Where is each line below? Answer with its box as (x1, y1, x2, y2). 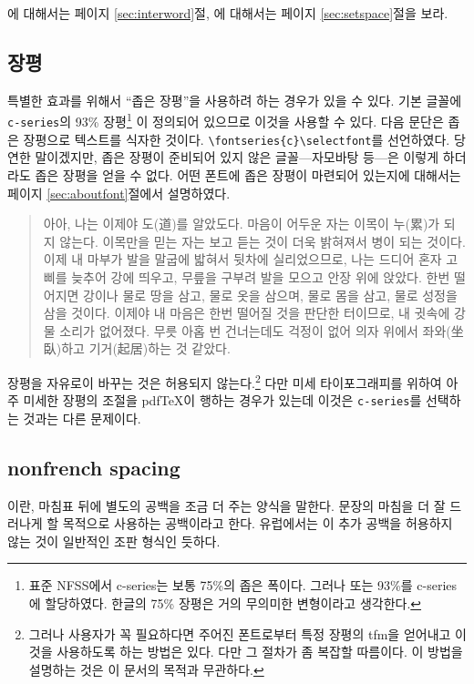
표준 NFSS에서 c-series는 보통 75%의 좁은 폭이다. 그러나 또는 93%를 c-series (28, 576, 458, 595)
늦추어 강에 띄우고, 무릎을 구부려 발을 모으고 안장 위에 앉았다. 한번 (71, 267, 450, 286)
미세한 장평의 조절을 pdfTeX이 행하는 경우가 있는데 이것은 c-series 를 (23, 391, 422, 410)
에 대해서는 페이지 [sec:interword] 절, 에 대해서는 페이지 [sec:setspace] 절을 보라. (7, 4, 448, 22)
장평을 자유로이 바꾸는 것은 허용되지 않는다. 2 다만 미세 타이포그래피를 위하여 (7, 370, 442, 392)
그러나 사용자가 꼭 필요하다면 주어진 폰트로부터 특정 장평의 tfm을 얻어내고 (28, 624, 451, 643)
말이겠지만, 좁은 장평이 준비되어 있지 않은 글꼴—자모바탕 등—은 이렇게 (35, 148, 439, 167)
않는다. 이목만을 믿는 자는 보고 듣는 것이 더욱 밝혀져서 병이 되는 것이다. (59, 231, 466, 250)
